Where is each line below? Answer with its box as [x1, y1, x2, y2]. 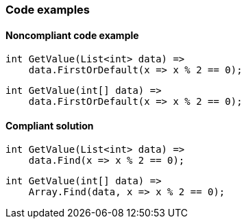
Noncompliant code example [5, 29, 139, 41]
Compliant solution [5, 119, 94, 132]
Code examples [5, 3, 90, 16]
